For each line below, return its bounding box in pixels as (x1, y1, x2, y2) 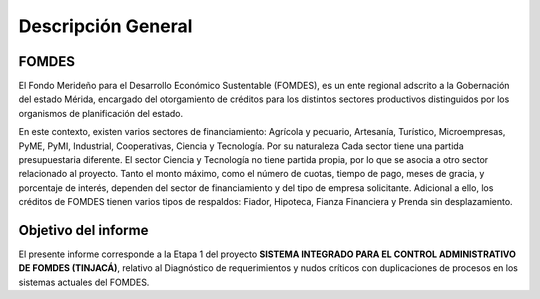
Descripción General (18, 15, 193, 37)
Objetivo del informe (18, 222, 149, 239)
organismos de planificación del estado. (18, 107, 184, 119)
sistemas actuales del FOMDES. (18, 276, 150, 288)
